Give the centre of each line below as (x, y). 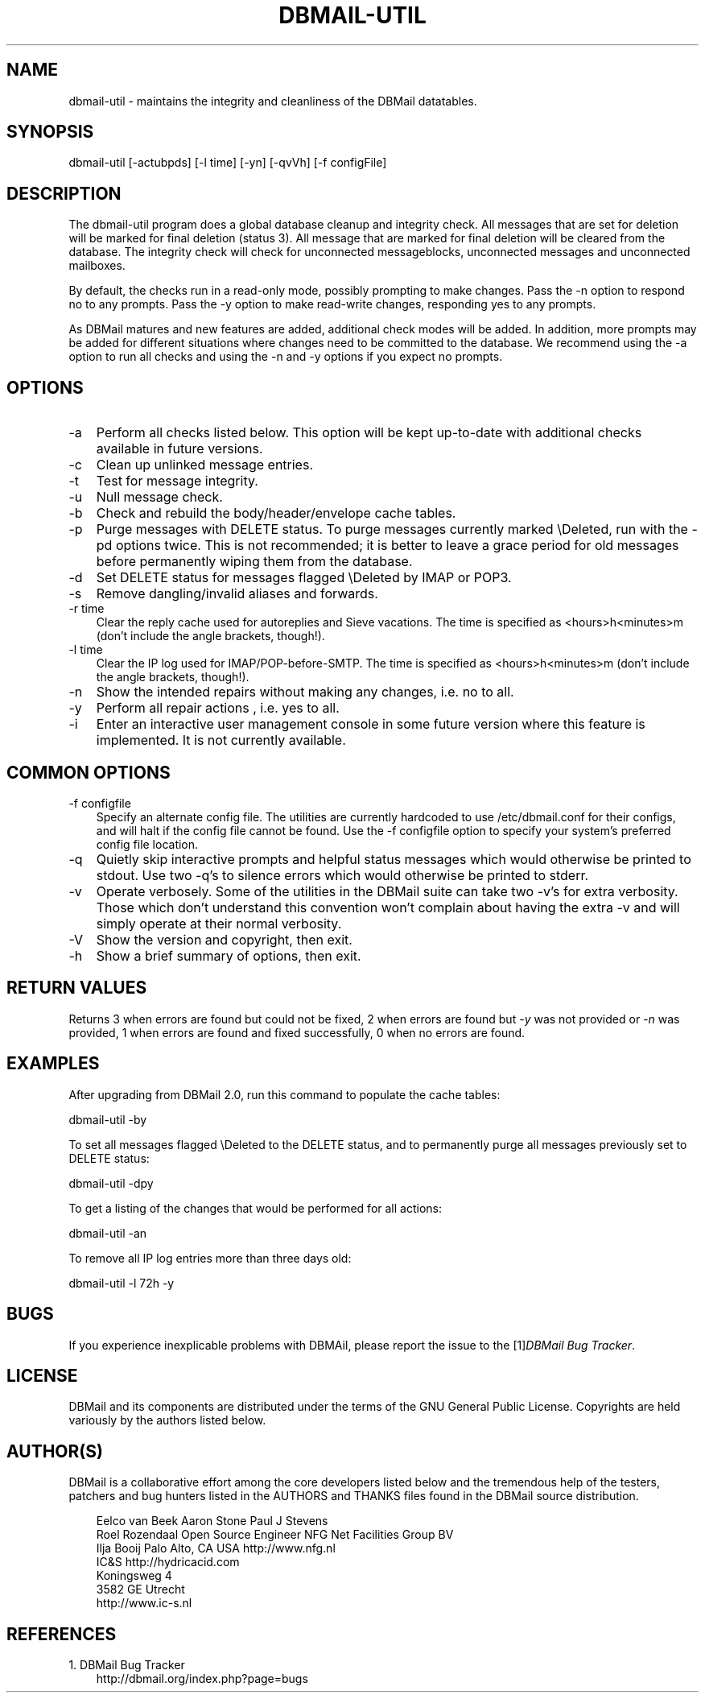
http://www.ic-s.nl (144, 1603)
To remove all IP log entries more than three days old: (210, 1258)
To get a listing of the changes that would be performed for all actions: (255, 1208)
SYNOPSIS (50, 132)
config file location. (147, 844)
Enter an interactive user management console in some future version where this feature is (371, 724)
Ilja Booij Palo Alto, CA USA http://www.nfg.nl (216, 1548)
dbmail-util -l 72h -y (122, 1283)
